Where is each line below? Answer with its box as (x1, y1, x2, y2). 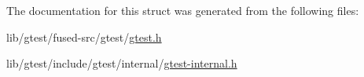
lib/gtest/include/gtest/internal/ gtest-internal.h (6, 55, 237, 71)
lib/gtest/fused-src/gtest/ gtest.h (6, 28, 162, 45)
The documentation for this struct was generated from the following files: (6, 2, 359, 18)
